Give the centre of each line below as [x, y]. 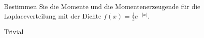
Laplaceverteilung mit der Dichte [53, 15]
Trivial [14, 32]
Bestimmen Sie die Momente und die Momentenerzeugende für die [102, 6]
